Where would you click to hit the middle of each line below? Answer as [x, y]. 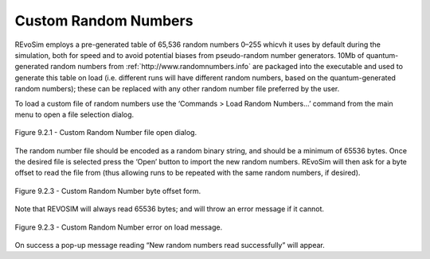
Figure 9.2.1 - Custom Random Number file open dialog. [106, 133]
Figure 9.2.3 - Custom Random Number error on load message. [119, 227]
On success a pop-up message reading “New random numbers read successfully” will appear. [170, 245]
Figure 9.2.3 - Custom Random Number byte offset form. [108, 191]
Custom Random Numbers [104, 21]
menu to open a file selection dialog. [74, 114]
